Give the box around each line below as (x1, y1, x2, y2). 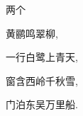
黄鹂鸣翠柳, (6, 25, 58, 40)
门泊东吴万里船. (6, 97, 78, 112)
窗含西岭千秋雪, (6, 73, 78, 88)
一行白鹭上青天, (6, 50, 78, 64)
